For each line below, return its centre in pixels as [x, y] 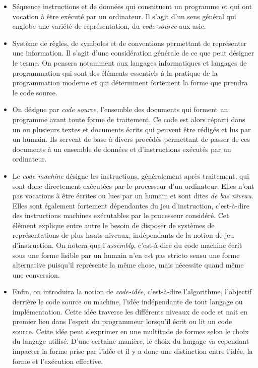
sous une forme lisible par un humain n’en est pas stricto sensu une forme [126, 255]
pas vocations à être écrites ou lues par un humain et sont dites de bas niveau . [133, 196]
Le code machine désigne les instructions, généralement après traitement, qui [131, 175]
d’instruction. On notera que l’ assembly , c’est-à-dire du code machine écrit [127, 245]
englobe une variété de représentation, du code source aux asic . [109, 26]
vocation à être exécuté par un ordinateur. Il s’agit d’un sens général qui [124, 16]
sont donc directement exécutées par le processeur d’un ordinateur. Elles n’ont [133, 186]
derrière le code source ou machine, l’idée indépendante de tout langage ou [127, 302]
